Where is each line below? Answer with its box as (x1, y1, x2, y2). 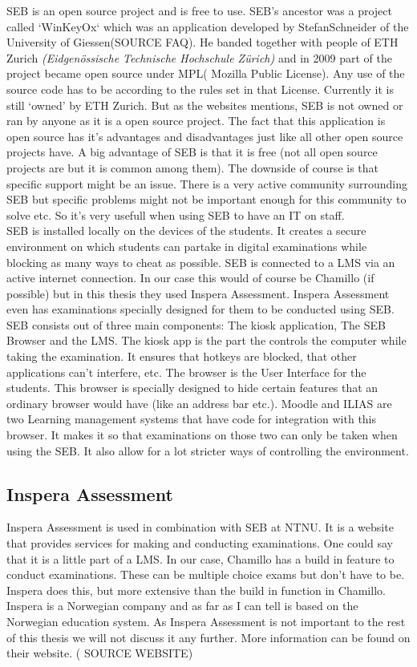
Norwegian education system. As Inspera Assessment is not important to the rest (6, 612, 406, 629)
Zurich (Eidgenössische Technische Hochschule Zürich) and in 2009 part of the (6, 49, 392, 66)
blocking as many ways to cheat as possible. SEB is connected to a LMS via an (6, 253, 395, 270)
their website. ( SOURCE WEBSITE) (6, 645, 193, 661)
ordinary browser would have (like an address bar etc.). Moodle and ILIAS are (6, 394, 392, 411)
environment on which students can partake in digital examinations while (6, 237, 367, 254)
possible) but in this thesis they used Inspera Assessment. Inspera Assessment (6, 285, 390, 301)
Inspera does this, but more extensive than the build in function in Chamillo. (6, 581, 386, 598)
